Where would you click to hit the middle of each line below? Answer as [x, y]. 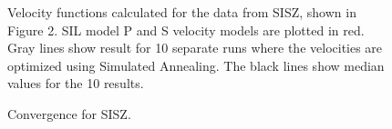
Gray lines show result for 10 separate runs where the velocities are [195, 48]
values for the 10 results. [76, 83]
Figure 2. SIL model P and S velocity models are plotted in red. [186, 30]
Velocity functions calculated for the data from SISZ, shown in [182, 12]
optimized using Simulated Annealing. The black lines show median [196, 65]
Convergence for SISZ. [69, 113]
